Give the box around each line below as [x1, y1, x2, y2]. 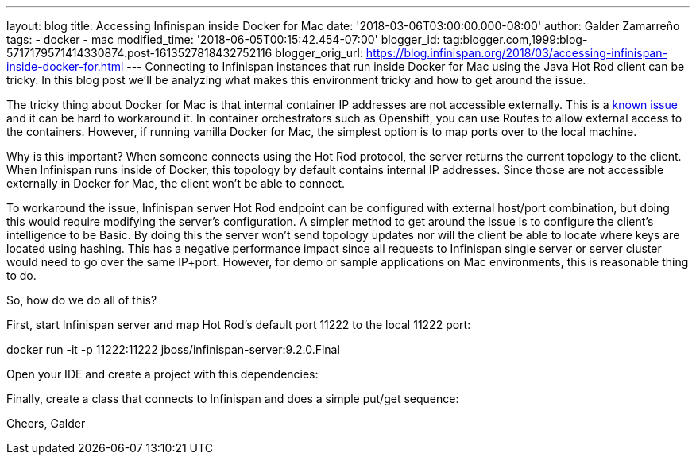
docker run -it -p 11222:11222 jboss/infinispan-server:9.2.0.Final [6, 343, 340, 356]
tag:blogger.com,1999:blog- [443, 33, 588, 46]
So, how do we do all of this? [6, 293, 157, 307]
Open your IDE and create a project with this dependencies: [6, 367, 319, 381]
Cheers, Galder [6, 416, 86, 430]
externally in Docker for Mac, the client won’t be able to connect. [6, 176, 346, 190]
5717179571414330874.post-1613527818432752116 [6, 46, 273, 60]
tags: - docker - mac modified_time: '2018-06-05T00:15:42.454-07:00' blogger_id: [6, 33, 440, 46]
